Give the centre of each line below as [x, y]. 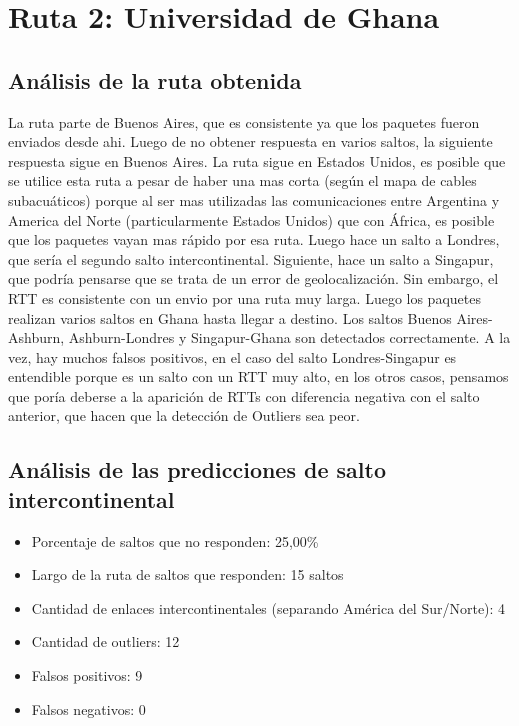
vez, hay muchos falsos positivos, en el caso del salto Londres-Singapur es [232, 356]
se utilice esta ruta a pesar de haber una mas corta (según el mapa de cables [242, 180]
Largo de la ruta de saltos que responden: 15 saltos [187, 574]
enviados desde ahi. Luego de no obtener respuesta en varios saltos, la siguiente [250, 141]
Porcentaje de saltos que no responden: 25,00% [175, 540]
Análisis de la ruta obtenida [155, 79]
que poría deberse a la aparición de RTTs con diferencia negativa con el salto [244, 395]
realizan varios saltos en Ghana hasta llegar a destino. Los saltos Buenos [230, 317]
